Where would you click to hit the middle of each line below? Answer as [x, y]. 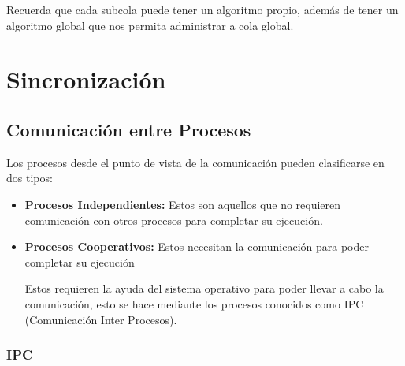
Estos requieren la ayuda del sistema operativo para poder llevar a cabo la [204, 288]
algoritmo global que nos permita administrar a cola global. [150, 25]
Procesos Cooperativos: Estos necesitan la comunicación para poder [197, 246]
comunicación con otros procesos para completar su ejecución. [174, 220]
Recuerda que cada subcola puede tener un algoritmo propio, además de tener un [202, 9]
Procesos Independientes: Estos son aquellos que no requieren [183, 204]
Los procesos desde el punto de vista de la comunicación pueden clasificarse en [195, 162]
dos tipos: [30, 178]
